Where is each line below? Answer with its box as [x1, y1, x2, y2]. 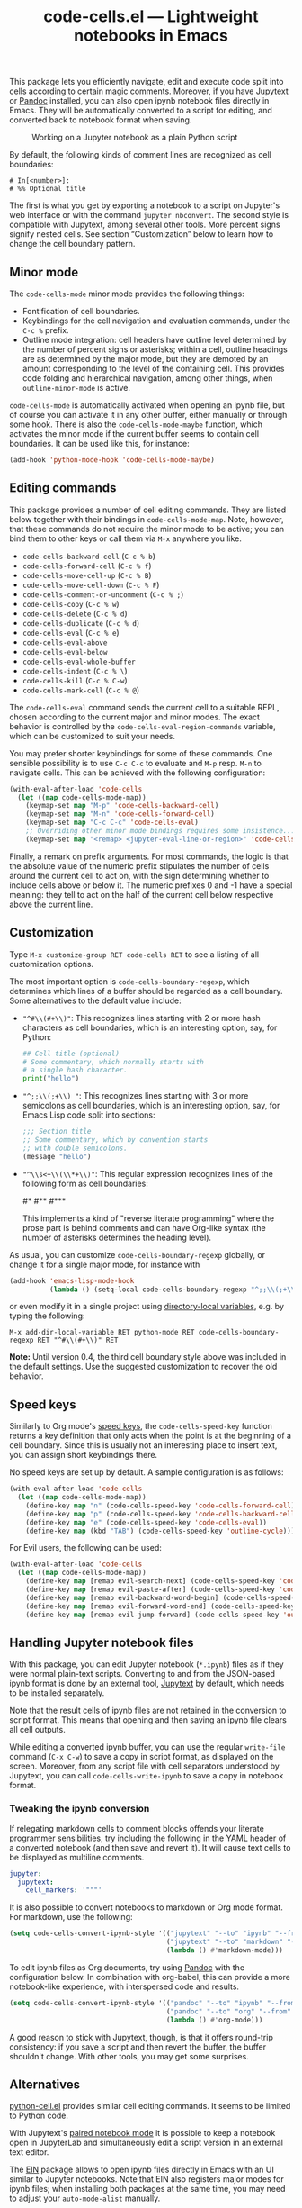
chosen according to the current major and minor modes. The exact [9, 711, 261, 722]
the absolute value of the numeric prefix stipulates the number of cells [9, 860, 270, 871]
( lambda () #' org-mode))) [165, 2015, 263, 2024]
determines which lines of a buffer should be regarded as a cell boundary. [9, 985, 283, 996]
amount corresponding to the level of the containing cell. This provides [22, 363, 285, 374]
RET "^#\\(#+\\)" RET [37, 1335, 119, 1345]
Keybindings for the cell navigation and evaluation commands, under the [22, 315, 291, 326]
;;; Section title [22, 1127, 92, 1136]
